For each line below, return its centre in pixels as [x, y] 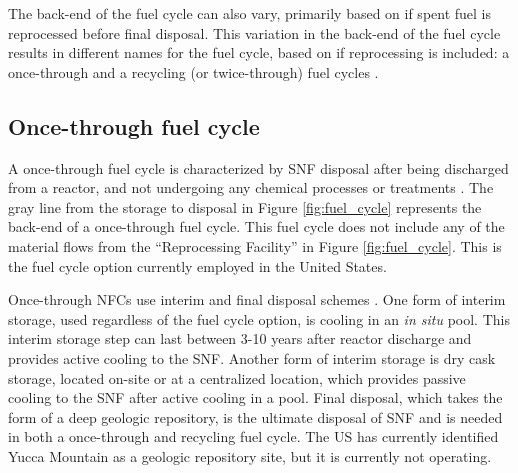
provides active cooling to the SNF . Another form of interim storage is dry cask [252, 357]
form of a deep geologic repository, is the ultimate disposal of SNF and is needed [255, 416]
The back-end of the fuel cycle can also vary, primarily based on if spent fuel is [250, 13]
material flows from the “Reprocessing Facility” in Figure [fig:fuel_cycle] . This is [255, 245]
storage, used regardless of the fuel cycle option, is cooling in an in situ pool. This [259, 318]
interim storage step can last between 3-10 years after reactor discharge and [240, 338]
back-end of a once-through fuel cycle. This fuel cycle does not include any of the [256, 226]
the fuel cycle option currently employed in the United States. [197, 265]
